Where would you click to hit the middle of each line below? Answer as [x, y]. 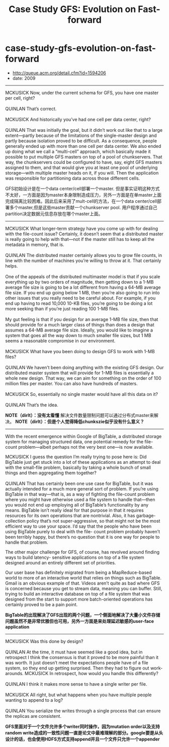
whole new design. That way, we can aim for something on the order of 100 [83, 378]
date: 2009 [24, 78]
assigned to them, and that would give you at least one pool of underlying [81, 168]
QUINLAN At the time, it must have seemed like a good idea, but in [74, 652]
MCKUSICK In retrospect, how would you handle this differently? [91, 673]
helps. [12, 266]
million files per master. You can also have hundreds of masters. [71, 383]
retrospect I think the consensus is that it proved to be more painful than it [82, 657]
